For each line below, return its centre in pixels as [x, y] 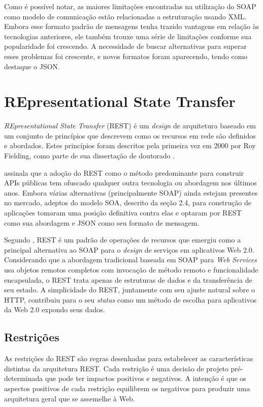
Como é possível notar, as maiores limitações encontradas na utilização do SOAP [130, 6]
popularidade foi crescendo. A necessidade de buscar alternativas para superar [125, 46]
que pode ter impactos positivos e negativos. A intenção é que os [145, 378]
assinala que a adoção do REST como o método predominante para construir [124, 172]
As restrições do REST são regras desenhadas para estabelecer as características [129, 358]
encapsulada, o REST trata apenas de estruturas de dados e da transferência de [128, 279]
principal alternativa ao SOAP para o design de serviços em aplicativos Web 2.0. [129, 249]
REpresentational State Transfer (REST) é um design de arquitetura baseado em [130, 126]
